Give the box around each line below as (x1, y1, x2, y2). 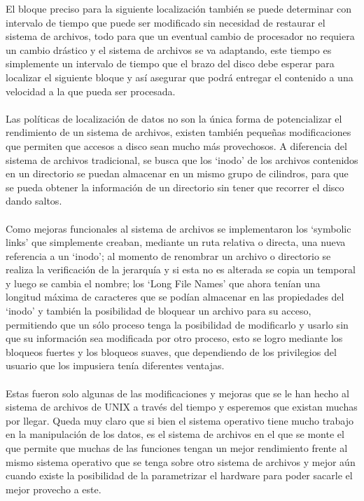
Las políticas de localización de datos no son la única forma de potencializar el (6, 111, 342, 125)
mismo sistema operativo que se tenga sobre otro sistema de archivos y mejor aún (6, 454, 356, 469)
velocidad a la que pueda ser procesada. (6, 83, 176, 98)
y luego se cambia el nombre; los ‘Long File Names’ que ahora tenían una (6, 275, 321, 290)
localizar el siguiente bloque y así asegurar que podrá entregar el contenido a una (6, 69, 353, 84)
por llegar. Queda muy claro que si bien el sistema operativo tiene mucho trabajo (6, 413, 354, 427)
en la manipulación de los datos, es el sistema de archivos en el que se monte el (6, 427, 344, 441)
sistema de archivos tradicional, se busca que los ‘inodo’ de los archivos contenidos (6, 152, 358, 167)
